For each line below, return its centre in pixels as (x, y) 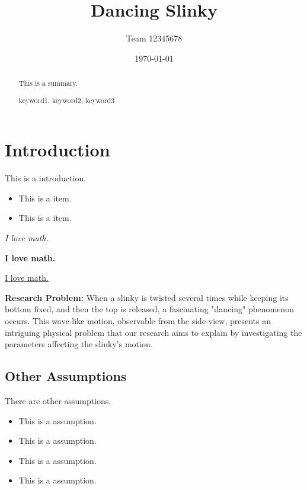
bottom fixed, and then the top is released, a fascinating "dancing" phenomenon (149, 309)
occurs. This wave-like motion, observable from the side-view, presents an (138, 321)
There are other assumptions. (58, 400)
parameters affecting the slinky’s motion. (79, 344)
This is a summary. (48, 83)
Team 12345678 (154, 38)
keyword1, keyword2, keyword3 (67, 100)
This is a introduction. (46, 178)
